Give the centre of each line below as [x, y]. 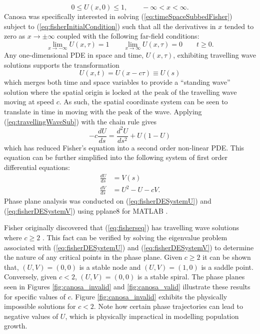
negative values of [31, 316]
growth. [16, 326]
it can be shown [227, 257]
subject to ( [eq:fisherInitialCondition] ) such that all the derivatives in [110, 26]
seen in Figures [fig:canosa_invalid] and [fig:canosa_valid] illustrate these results [127, 286]
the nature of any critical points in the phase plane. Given [93, 257]
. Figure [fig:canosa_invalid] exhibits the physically [149, 296]
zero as [15, 36]
